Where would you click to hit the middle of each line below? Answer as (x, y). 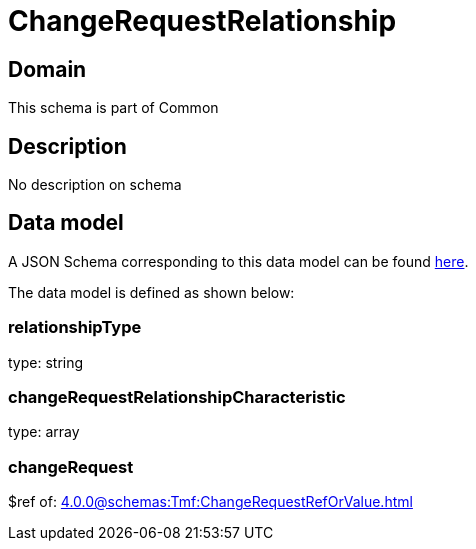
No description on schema (95, 185)
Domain (47, 69)
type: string (46, 362)
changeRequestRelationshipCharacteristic (177, 396)
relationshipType (75, 327)
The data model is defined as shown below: (151, 292)
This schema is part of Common (113, 108)
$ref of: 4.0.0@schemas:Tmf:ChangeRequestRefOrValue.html (210, 502)
